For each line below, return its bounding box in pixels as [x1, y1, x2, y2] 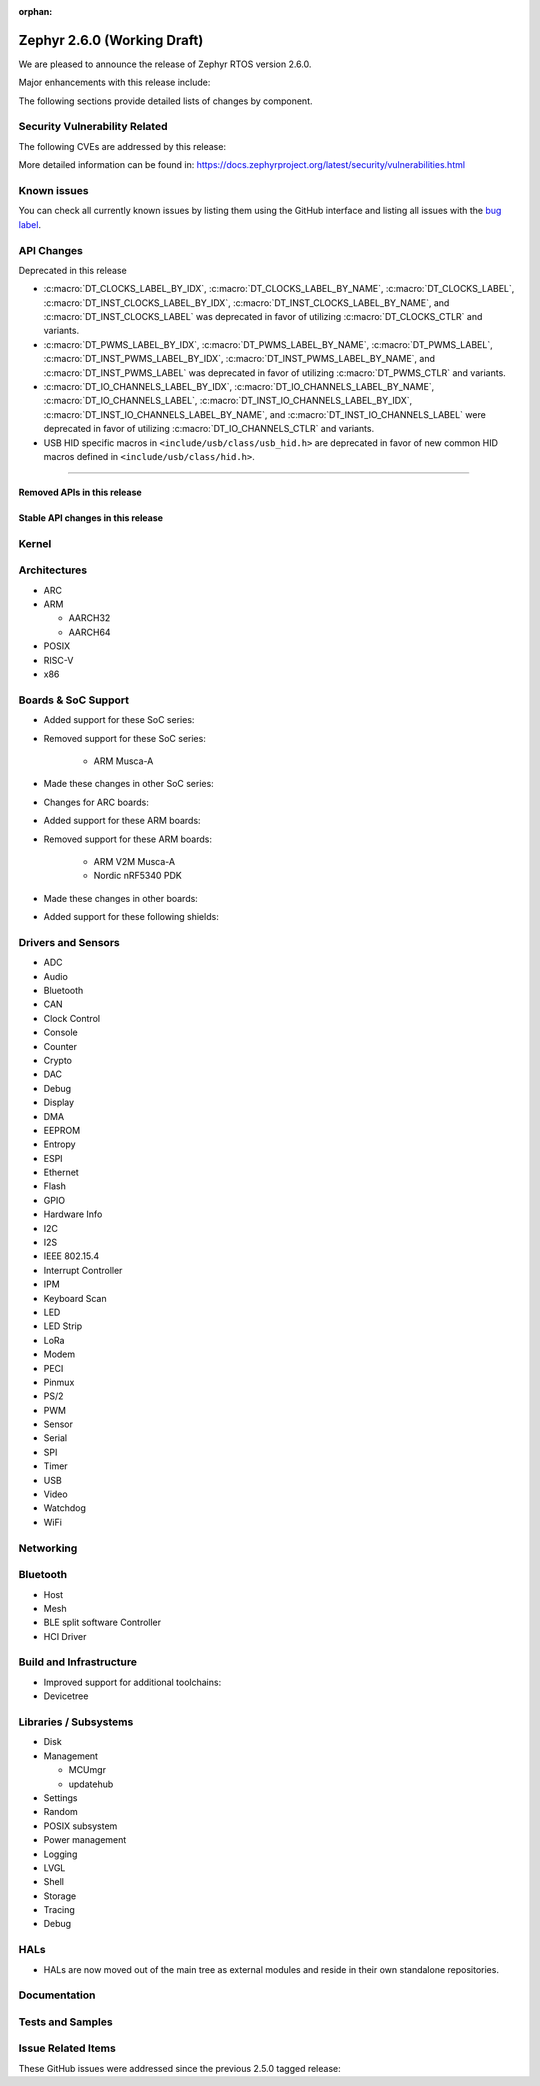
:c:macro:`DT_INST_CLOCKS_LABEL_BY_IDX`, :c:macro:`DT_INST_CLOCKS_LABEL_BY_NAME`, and [43, 296, 450, 309]
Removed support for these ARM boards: [43, 833, 212, 845]
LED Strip [43, 1320, 83, 1332]
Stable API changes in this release [18, 511, 164, 524]
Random [43, 1806, 79, 1818]
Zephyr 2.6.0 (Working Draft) [18, 31, 204, 49]
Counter [43, 1040, 78, 1052]
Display [43, 1096, 75, 1109]
